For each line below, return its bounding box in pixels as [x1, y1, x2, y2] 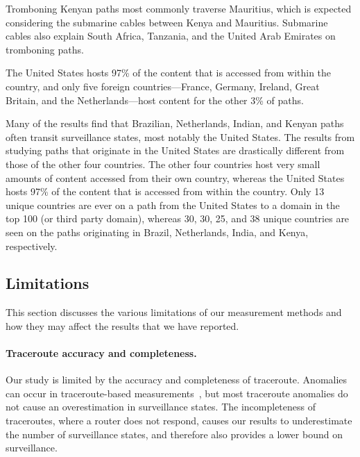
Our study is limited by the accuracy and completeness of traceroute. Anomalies [6, 372, 348, 387]
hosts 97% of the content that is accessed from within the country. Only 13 [6, 184, 325, 199]
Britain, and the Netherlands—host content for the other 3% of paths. [6, 92, 304, 107]
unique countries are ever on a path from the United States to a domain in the [6, 197, 340, 212]
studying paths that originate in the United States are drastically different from [6, 143, 345, 158]
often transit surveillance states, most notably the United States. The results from [6, 129, 355, 144]
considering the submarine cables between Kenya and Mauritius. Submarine [6, 15, 328, 29]
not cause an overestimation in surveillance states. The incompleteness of [6, 399, 316, 414]
